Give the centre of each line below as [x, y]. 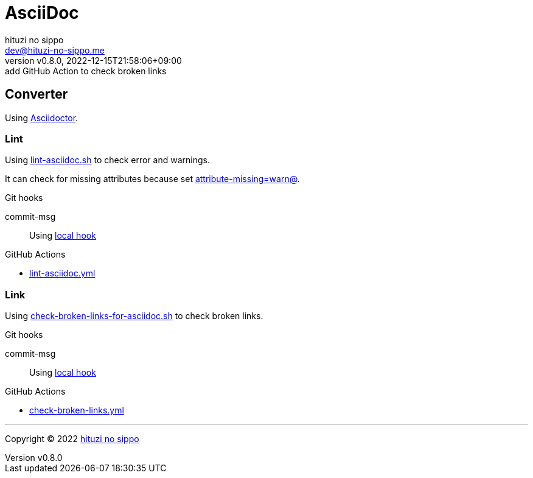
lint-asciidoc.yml [62, 273]
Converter [37, 94]
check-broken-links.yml [77, 410]
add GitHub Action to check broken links [86, 71]
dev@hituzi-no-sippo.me [55, 50]
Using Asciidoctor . [42, 118]
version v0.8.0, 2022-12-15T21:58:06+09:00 [93, 60]
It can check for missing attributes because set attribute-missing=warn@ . [152, 179]
